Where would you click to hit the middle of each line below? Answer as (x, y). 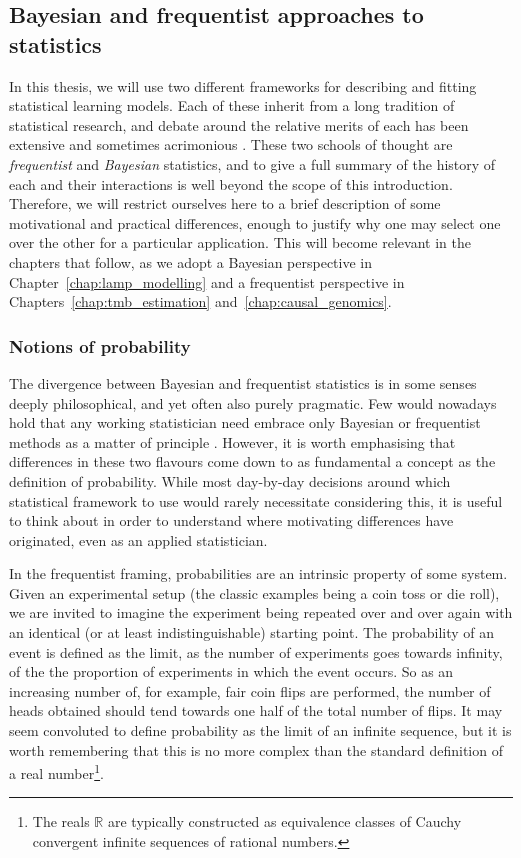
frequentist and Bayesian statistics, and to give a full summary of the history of (252, 163)
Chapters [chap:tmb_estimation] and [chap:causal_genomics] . (200, 301)
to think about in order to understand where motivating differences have (231, 520)
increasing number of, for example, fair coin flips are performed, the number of (250, 690)
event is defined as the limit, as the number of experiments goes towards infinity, (256, 651)
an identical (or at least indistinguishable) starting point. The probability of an (252, 632)
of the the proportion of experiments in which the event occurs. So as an (231, 671)
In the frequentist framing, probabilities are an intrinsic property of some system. (258, 573)
